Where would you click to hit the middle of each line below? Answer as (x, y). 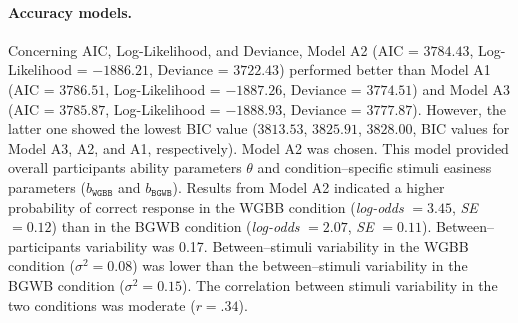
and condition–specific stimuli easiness (374, 167)
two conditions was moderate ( (102, 304)
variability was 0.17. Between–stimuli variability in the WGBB (277, 245)
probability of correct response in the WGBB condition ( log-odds (206, 206)
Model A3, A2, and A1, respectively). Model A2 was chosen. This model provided (258, 147)
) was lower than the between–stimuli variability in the (300, 265)
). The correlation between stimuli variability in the (340, 284)
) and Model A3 (461, 88)
